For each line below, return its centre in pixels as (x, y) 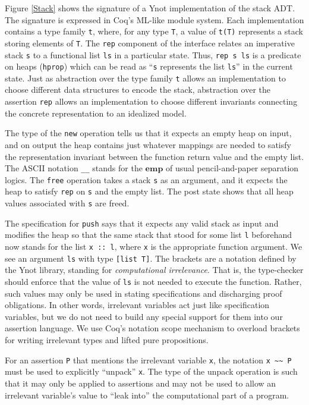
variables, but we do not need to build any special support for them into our (144, 316)
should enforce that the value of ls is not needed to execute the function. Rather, (153, 281)
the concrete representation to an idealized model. (96, 113)
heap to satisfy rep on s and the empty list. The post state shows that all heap (149, 191)
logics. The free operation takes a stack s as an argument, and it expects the (146, 179)
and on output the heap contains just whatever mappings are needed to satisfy (148, 144)
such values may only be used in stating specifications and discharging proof (144, 293)
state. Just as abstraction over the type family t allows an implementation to (145, 78)
